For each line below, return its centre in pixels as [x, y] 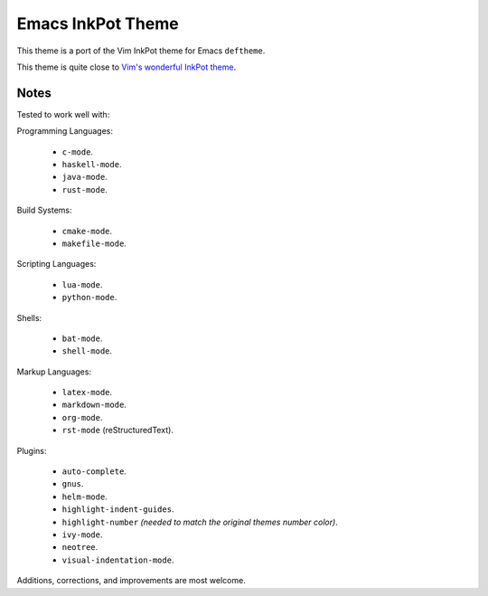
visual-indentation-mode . [118, 560]
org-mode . [82, 417]
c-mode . [78, 151]
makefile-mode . [94, 243]
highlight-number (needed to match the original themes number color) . [200, 522]
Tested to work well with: [63, 114]
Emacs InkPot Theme [98, 24]
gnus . [73, 484]
